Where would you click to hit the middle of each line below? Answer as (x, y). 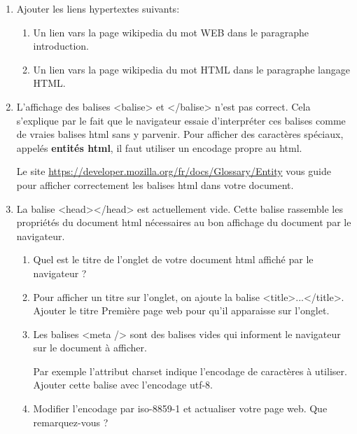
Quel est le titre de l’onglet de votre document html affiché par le (173, 259)
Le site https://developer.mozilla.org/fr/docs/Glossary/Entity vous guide (174, 171)
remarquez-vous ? (71, 422)
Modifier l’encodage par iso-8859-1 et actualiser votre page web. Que (180, 408)
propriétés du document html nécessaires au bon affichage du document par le (184, 222)
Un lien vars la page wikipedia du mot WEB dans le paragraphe (171, 32)
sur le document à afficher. (90, 348)
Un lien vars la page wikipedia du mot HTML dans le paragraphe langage (191, 69)
